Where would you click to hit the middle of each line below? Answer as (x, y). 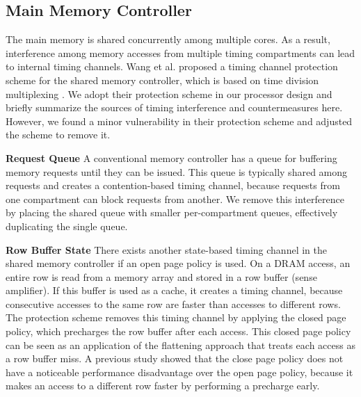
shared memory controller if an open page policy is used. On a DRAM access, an (178, 263)
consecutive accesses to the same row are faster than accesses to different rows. (173, 303)
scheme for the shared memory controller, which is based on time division (162, 80)
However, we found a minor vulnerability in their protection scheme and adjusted (179, 121)
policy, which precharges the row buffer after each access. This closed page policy (178, 331)
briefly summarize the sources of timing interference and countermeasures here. (174, 107)
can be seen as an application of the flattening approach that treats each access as (180, 345)
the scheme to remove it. (58, 135)
